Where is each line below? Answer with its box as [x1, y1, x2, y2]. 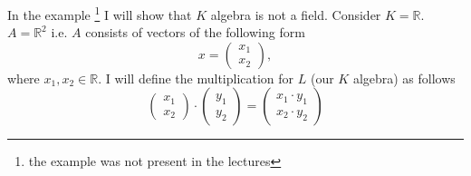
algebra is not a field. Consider [210, 5, 381, 24]
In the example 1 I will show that [7, 3, 192, 24]
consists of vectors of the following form [85, 23, 305, 42]
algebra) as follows [352, 68, 456, 87]
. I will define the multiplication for [98, 68, 294, 87]
